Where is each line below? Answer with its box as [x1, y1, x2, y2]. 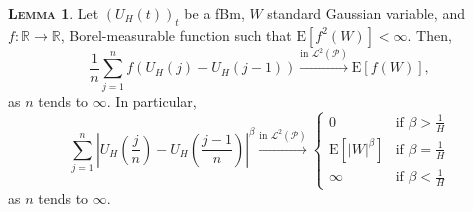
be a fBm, [184, 3, 245, 23]
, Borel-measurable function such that [60, 24, 292, 45]
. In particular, [106, 90, 197, 111]
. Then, [407, 24, 452, 45]
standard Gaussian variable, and [267, 3, 465, 23]
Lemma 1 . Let [8, 3, 99, 23]
